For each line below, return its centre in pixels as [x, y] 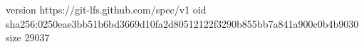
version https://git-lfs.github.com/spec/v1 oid [106, 9]
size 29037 [28, 37]
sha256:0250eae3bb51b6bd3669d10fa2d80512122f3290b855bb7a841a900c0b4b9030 [182, 23]
